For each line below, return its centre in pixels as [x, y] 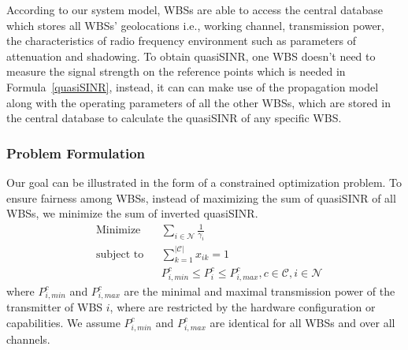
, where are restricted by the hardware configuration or [243, 307]
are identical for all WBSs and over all [302, 322]
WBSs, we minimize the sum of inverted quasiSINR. [132, 213]
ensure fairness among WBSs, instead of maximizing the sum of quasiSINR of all [201, 197]
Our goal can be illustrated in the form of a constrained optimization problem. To [204, 182]
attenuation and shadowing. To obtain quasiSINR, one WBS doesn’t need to [191, 56]
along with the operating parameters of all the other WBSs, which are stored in [198, 102]
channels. [28, 339]
